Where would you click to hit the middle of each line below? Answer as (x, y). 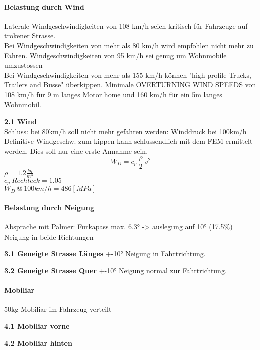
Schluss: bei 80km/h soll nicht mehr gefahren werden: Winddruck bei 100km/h (125, 131)
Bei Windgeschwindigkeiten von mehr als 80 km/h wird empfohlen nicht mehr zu (129, 45)
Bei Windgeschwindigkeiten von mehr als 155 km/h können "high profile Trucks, (128, 75)
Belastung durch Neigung (49, 208)
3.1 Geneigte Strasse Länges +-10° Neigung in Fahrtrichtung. (105, 253)
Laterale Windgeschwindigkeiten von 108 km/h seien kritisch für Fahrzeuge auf (126, 25)
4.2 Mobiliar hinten (38, 343)
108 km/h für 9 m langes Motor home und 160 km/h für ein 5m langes (113, 94)
